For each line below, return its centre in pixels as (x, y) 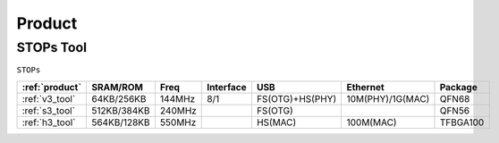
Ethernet (365, 87)
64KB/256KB (118, 98)
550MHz (178, 122)
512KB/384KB (121, 110)
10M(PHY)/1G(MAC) (388, 98)
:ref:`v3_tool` (49, 98)
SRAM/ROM (117, 87)
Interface (227, 87)
